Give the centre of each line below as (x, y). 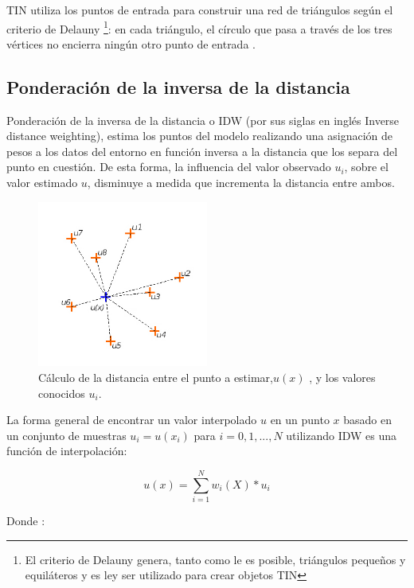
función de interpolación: (67, 451)
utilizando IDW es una (342, 435)
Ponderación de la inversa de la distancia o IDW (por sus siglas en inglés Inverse (203, 120)
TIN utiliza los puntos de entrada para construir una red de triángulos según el (200, 10)
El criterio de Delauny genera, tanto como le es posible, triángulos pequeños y (215, 559)
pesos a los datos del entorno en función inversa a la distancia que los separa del (202, 151)
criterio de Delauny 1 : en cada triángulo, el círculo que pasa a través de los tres (199, 27)
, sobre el (366, 167)
